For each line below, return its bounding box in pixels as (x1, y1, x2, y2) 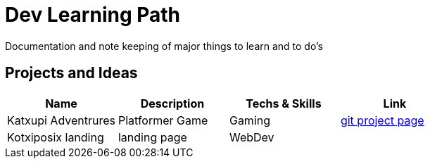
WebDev (229, 130, 274, 144)
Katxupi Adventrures (7, 113, 115, 127)
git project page (340, 113, 424, 127)
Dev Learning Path (5, 3, 181, 27)
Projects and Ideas (5, 64, 138, 82)
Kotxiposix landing (7, 130, 104, 144)
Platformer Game (118, 113, 208, 127)
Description (140, 96, 205, 111)
